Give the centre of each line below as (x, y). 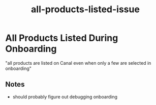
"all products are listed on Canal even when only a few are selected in (78, 63)
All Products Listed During (62, 38)
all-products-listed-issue (85, 9)
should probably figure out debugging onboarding (65, 97)
